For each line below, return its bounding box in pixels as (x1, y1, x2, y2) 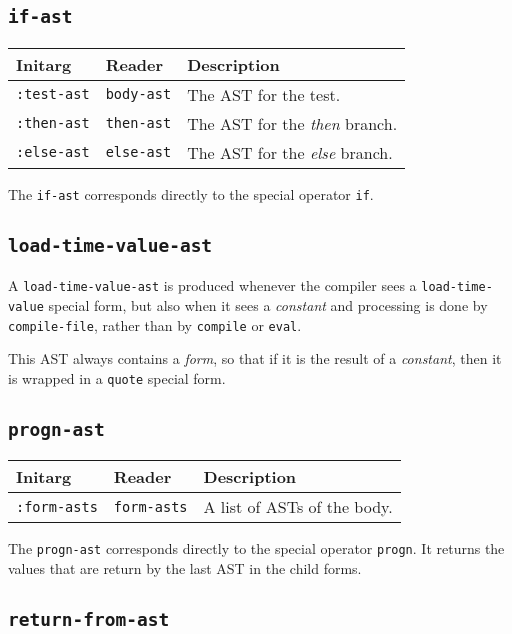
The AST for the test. (187, 82, 341, 106)
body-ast (105, 86, 172, 103)
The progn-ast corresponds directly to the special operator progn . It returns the (8, 538, 505, 559)
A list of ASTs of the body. (203, 495, 393, 519)
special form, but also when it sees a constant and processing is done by (48, 294, 488, 315)
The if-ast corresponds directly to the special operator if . (8, 183, 374, 204)
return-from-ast (8, 608, 170, 630)
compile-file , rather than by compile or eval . (8, 314, 302, 335)
